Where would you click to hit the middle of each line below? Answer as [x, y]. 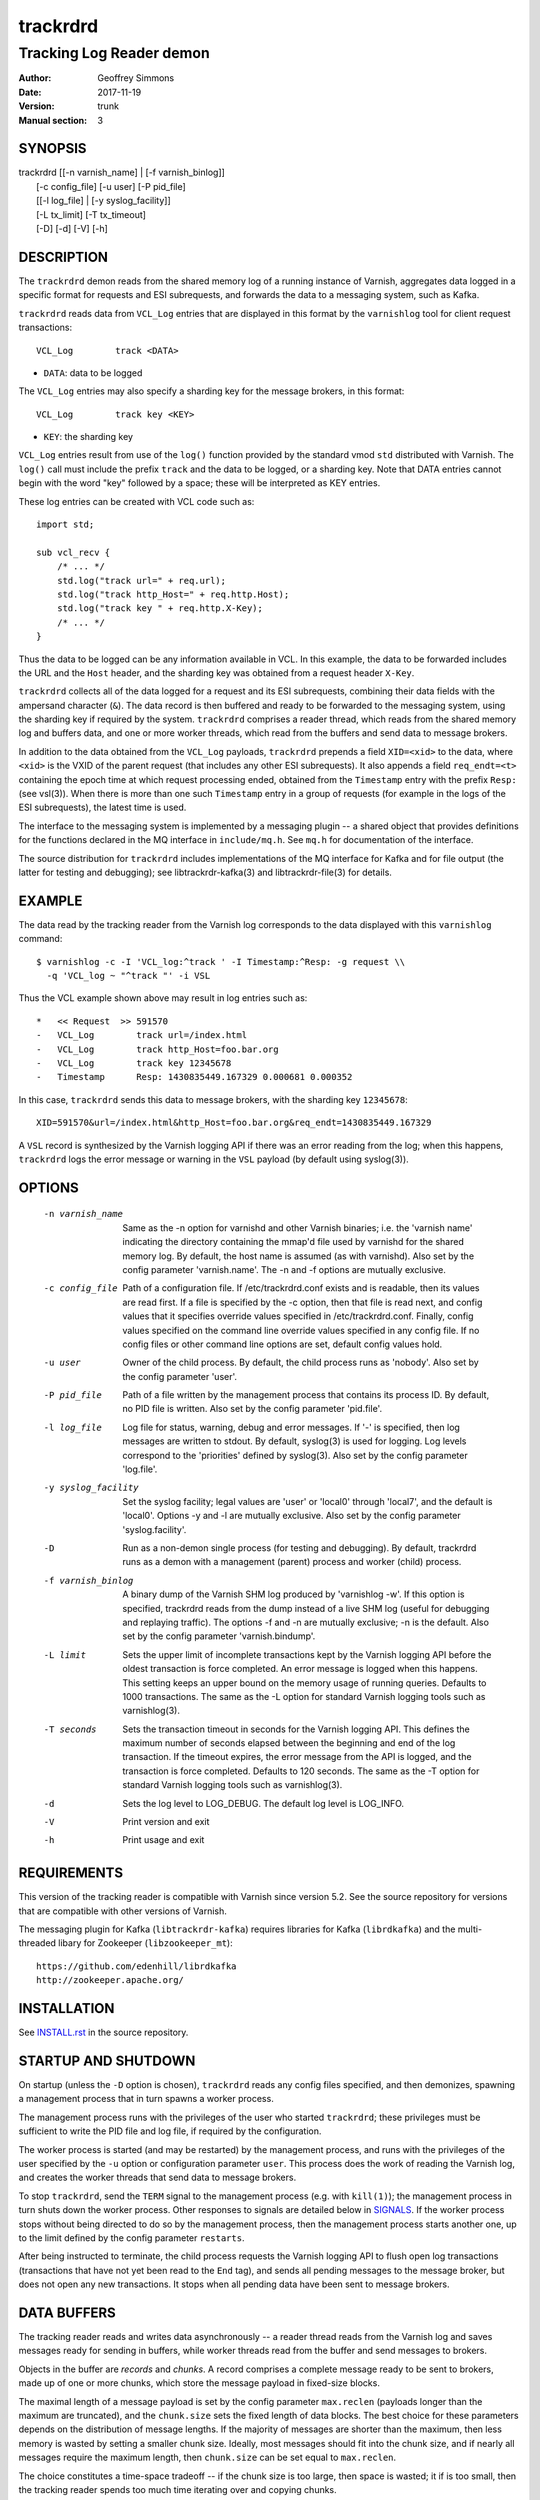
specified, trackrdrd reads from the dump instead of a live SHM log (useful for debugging [306, 1608]
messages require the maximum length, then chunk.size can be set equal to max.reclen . [207, 2457]
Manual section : [53, 120]
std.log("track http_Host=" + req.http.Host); [173, 594]
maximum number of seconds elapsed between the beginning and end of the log [289, 1743]
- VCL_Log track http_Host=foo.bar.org [157, 1049]
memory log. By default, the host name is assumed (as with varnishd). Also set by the [298, 1256]
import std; [65, 524]
